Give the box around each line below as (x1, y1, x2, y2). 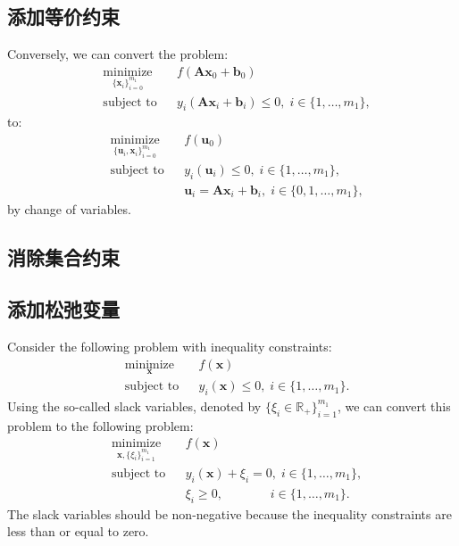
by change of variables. (7, 199, 131, 218)
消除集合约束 (7, 243, 120, 270)
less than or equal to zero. (7, 522, 149, 541)
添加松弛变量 (7, 295, 120, 323)
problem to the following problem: (7, 416, 194, 434)
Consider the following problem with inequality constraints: (7, 337, 332, 356)
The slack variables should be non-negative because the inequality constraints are (7, 504, 452, 523)
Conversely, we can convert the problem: (7, 45, 229, 63)
